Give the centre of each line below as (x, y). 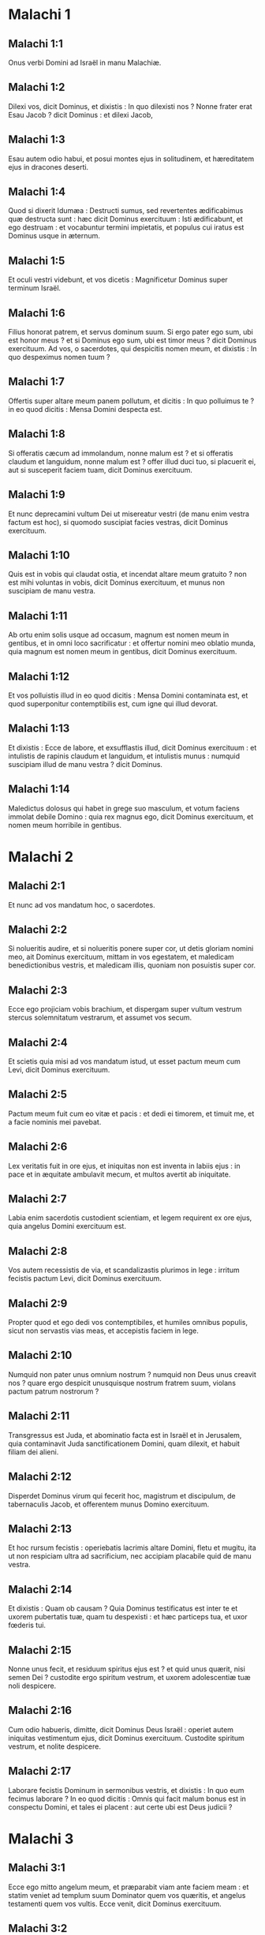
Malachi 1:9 (37, 495)
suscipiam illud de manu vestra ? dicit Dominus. (86, 764)
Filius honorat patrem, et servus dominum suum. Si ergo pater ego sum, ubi (131, 332)
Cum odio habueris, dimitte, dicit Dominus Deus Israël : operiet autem (121, 1729)
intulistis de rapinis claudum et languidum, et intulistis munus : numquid (124, 756)
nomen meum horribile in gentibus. (65, 825)
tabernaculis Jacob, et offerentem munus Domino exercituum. (109, 1504)
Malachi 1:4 (37, 192)
